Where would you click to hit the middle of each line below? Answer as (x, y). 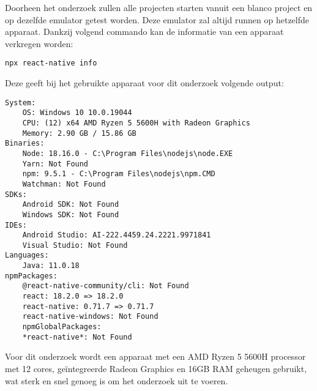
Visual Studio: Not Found (75, 245)
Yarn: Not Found (55, 164)
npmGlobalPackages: (62, 327)
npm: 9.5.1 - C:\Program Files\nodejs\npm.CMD (119, 174)
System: (21, 102)
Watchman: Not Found (64, 184)
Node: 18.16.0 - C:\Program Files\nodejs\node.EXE (128, 153)
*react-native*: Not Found (77, 337)
